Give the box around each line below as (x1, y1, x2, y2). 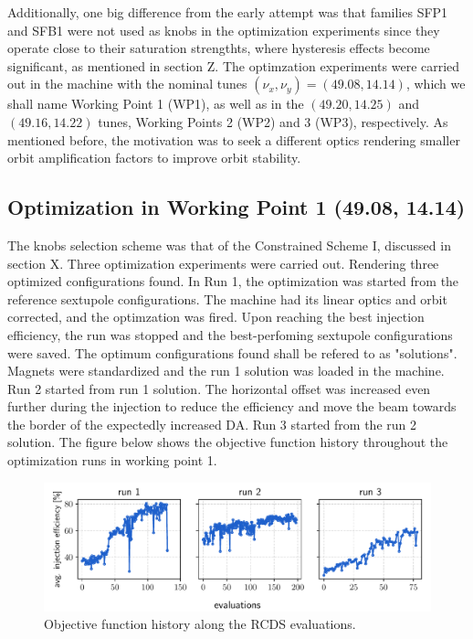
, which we (405, 74, 466, 93)
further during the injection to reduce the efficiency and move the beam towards (7, 397, 457, 416)
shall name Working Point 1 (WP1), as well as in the (7, 94, 304, 113)
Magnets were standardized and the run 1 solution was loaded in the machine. (7, 361, 445, 380)
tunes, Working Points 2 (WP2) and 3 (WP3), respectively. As (98, 112, 448, 131)
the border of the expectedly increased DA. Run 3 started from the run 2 (7, 414, 416, 433)
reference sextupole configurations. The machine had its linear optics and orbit (7, 289, 447, 308)
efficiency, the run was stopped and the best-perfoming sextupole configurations (7, 325, 453, 344)
